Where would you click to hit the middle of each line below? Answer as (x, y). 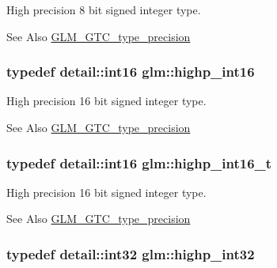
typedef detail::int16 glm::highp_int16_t (139, 162)
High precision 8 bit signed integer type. (104, 9)
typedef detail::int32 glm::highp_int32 (131, 253)
